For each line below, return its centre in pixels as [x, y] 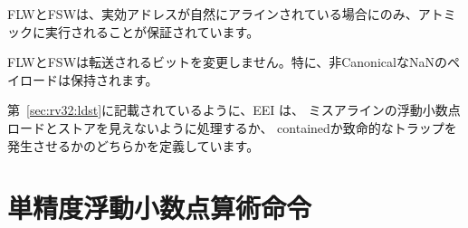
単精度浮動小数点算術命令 [160, 208]
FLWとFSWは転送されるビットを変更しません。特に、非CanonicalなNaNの [227, 62]
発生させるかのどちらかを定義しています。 [134, 145]
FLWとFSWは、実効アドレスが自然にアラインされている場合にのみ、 [213, 14]
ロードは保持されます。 [89, 79]
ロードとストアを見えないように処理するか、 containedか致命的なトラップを [232, 127]
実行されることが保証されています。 [152, 31]
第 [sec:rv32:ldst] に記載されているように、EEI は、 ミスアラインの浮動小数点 [234, 110]
